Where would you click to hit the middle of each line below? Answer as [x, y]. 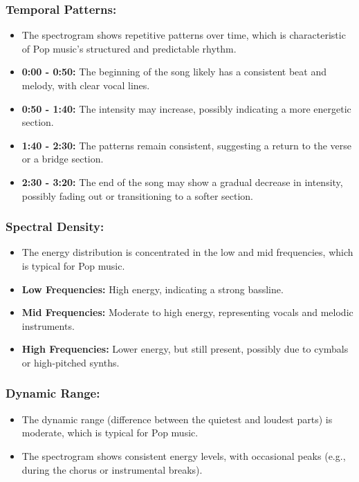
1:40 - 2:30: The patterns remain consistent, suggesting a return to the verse [187, 145]
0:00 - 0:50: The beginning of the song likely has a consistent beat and [174, 72]
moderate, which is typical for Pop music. [110, 433]
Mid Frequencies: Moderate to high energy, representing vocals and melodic [187, 312]
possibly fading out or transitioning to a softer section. [138, 195]
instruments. [48, 325]
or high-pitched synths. [71, 362]
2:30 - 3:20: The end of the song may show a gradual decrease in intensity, [182, 182]
